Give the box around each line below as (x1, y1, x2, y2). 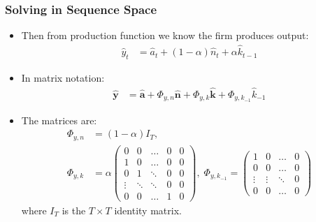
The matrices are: (21, 112, 97, 127)
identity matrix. (114, 202, 182, 217)
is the (62, 202, 86, 217)
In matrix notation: (21, 70, 105, 84)
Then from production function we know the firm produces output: (21, 28, 309, 43)
